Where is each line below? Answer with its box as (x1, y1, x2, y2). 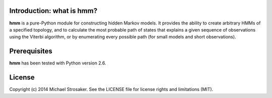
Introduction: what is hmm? (9, 6, 98, 15)
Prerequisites (9, 47, 52, 55)
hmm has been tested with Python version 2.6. (9, 60, 106, 66)
